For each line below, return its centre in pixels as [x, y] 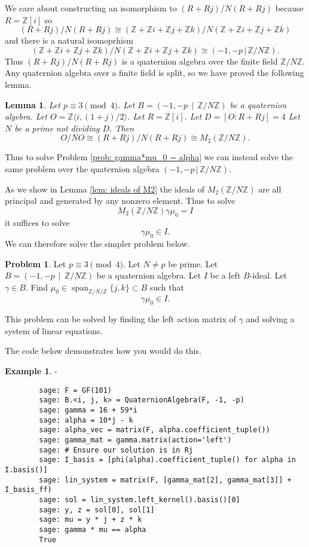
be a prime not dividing [57, 128]
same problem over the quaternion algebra [82, 168]
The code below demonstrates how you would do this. [103, 351]
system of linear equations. [54, 330]
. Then [122, 128]
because [289, 8]
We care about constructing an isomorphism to [91, 8]
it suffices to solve [37, 222]
